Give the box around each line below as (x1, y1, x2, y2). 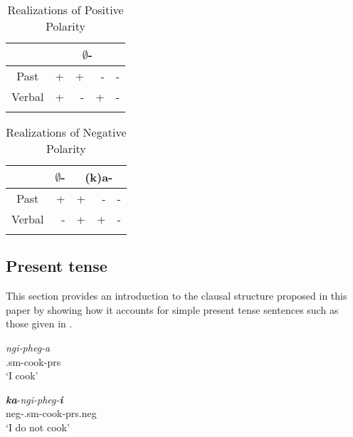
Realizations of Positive (7, 1, 124, 18)
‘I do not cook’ (6, 419, 70, 434)
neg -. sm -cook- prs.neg (6, 406, 97, 421)
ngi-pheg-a (6, 339, 51, 354)
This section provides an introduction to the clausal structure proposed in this (6, 288, 347, 303)
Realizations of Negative (6, 124, 127, 140)
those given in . (6, 316, 73, 331)
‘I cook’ (6, 368, 38, 383)
